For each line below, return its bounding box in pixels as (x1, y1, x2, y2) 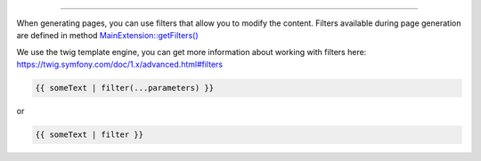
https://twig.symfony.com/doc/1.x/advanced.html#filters (16, 59, 223, 70)
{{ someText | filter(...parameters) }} (35, 83, 214, 93)
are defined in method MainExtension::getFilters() (16, 30, 199, 41)
